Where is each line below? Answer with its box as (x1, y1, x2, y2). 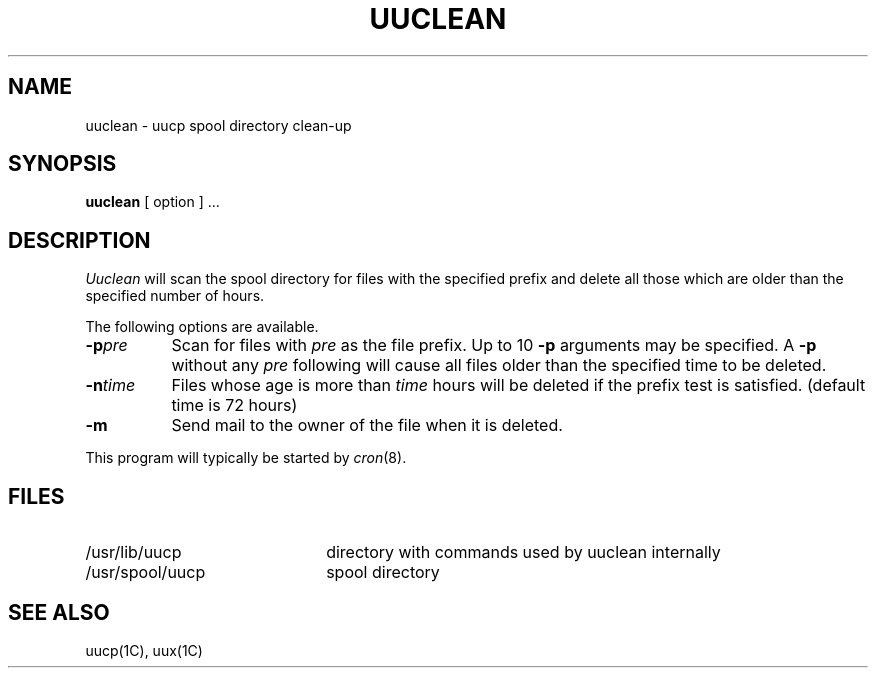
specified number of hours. (85, 287, 265, 305)
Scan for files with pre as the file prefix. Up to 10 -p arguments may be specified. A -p (171, 335, 817, 356)
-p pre (85, 335, 128, 356)
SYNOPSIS (8, 151, 117, 177)
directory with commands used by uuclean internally (326, 542, 721, 563)
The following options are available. (85, 318, 319, 336)
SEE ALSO (8, 599, 110, 625)
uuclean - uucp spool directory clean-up (85, 116, 352, 134)
